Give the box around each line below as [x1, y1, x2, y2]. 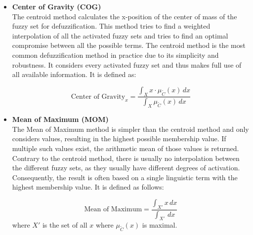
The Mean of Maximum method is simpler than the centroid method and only [12, 123, 249, 134]
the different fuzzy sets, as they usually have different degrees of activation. [12, 162, 240, 173]
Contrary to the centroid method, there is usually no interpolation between [12, 153, 240, 163]
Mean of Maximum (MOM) [12, 114, 109, 124]
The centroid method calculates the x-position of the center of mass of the [12, 11, 237, 21]
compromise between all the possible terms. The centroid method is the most [12, 40, 246, 50]
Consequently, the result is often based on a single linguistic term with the [12, 172, 238, 182]
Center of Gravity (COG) [12, 1, 101, 11]
